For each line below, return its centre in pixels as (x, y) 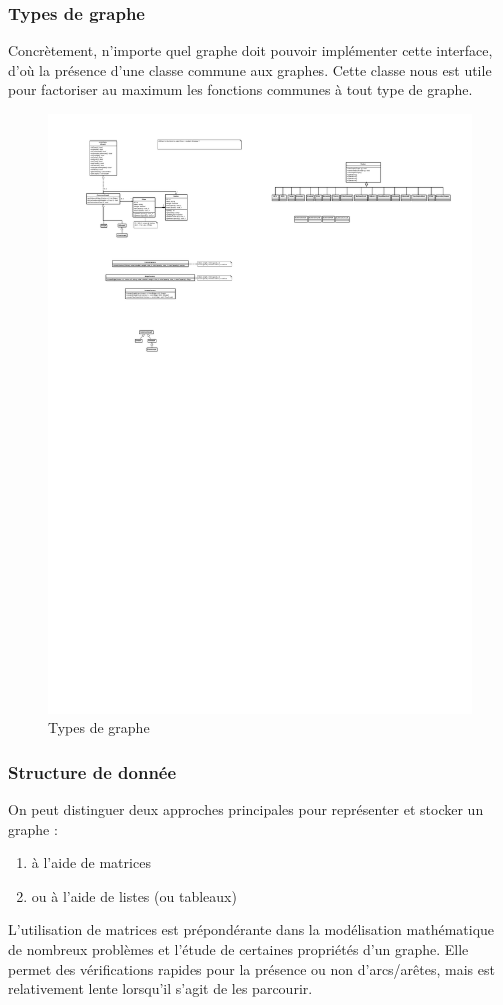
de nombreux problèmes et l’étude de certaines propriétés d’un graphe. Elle (238, 949)
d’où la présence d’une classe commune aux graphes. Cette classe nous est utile (250, 69)
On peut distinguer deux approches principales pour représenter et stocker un (246, 809)
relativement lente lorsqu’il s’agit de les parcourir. (160, 988)
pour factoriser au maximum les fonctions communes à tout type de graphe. (240, 89)
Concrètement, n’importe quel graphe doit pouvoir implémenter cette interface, (250, 50)
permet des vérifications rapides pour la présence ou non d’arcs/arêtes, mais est (251, 968)
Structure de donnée (92, 771)
